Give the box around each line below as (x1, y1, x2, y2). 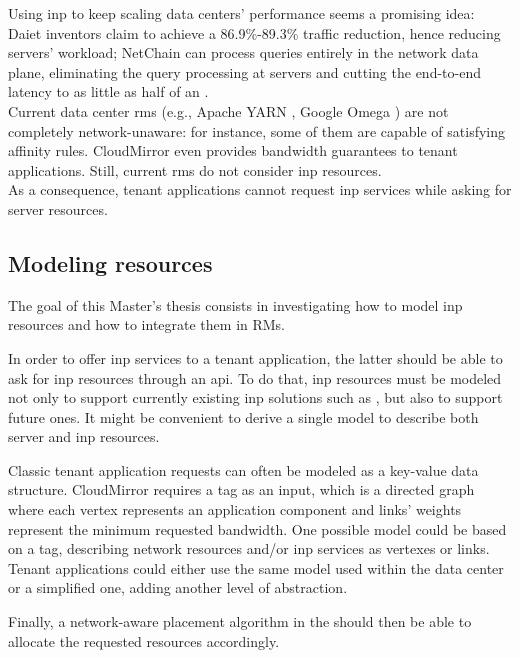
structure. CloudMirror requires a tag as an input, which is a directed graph (8, 479, 475, 500)
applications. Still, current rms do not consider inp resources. (8, 159, 382, 180)
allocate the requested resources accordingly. (8, 630, 280, 651)
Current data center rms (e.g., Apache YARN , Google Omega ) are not (8, 100, 449, 121)
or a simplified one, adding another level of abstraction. (8, 577, 348, 598)
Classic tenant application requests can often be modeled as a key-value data (8, 459, 479, 480)
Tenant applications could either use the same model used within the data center (8, 557, 504, 578)
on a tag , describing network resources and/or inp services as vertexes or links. (8, 538, 490, 559)
